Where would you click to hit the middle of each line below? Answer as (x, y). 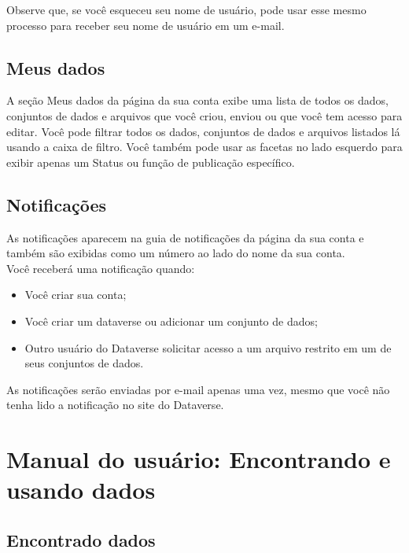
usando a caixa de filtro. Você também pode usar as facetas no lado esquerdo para (204, 147)
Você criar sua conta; (76, 295)
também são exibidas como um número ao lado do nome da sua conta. (176, 253)
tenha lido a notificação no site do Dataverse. (115, 405)
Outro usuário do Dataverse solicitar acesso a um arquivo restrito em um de (208, 347)
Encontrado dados (81, 539)
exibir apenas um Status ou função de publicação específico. (151, 162)
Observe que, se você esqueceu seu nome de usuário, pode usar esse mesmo (186, 9)
